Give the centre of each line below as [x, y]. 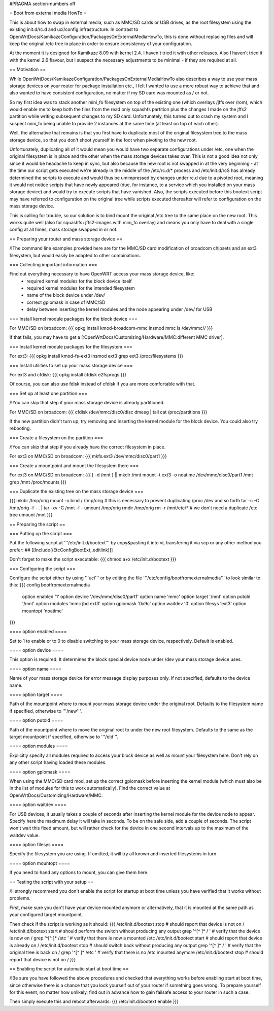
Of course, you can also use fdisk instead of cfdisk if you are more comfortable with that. [102, 384]
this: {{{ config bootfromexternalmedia [50, 585]
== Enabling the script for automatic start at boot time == [69, 968]
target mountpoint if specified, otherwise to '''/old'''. [64, 737]
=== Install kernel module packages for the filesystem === [71, 346]
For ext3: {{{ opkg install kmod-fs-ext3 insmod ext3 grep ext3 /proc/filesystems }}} [96, 356]
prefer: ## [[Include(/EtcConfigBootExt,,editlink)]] [61, 550]
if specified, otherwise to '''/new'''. [46, 711]
